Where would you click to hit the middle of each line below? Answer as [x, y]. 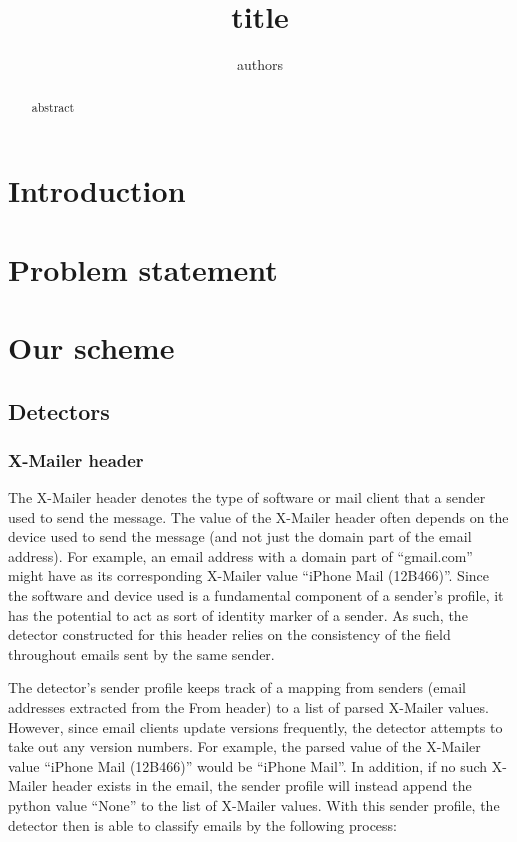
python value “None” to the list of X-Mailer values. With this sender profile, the [254, 805]
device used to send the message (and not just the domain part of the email [240, 536]
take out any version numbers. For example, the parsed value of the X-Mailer [244, 746]
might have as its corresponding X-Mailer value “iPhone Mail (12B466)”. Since [249, 575]
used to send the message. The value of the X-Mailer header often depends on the [258, 516]
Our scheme [91, 346]
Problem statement [143, 268]
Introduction [97, 190]
